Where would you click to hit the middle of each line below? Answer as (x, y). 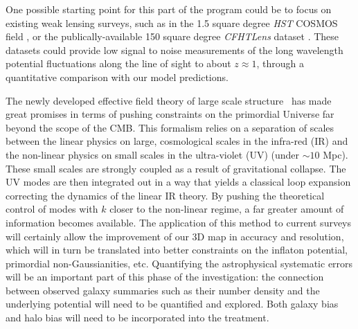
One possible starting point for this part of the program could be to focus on (169, 9)
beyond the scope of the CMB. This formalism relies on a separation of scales (170, 127)
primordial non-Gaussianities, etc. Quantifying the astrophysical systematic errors (179, 263)
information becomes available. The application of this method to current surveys (179, 222)
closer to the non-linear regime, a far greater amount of (227, 209)
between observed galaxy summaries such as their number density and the (163, 290)
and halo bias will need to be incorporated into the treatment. (137, 318)
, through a (280, 63)
